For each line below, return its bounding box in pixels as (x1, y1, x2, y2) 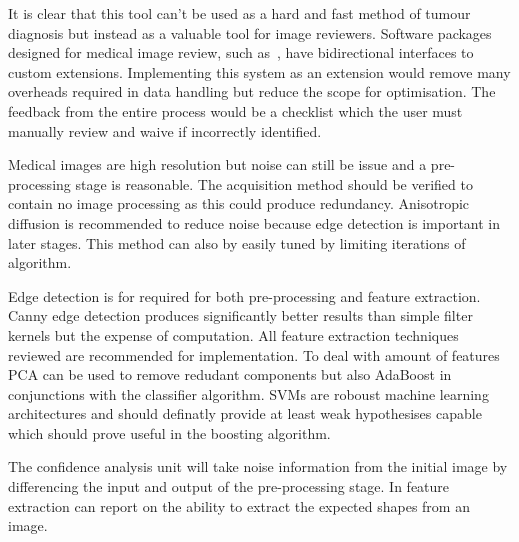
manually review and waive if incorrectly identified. (8, 120, 322, 141)
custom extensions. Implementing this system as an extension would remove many (8, 61, 511, 82)
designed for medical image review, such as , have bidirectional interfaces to (8, 42, 474, 63)
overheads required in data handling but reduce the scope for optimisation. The (8, 81, 496, 102)
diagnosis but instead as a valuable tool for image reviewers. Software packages (8, 22, 492, 43)
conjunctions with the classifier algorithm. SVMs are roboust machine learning (8, 383, 489, 404)
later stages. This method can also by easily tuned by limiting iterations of (8, 232, 466, 253)
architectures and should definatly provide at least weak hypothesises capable (8, 403, 482, 424)
